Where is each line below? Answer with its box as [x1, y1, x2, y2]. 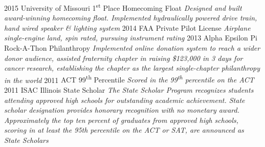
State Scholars [4, 135, 49, 145]
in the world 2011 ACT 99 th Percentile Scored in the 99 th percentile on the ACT [4, 73, 254, 85]
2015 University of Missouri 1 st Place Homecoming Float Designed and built [4, 1, 242, 13]
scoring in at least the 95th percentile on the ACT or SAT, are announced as [4, 124, 244, 135]
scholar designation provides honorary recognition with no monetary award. [4, 104, 239, 115]
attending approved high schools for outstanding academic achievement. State [4, 94, 245, 105]
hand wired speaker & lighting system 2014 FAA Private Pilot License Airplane [4, 22, 251, 33]
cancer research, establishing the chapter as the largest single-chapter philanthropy [4, 62, 260, 73]
